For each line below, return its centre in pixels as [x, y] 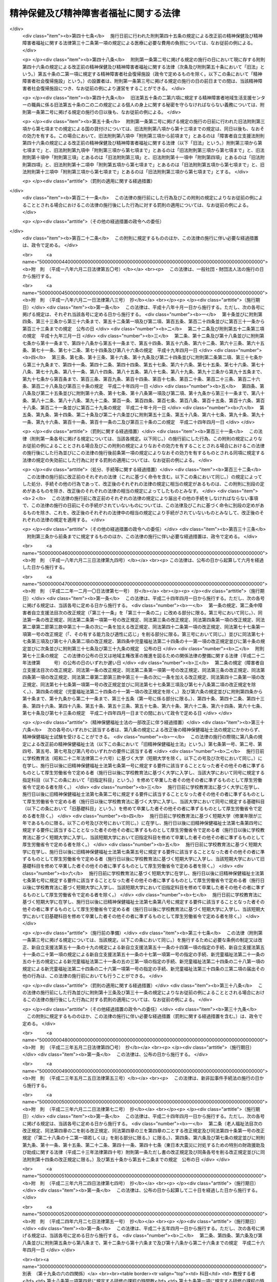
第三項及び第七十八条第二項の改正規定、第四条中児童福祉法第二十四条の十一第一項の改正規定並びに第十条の [146, 642]
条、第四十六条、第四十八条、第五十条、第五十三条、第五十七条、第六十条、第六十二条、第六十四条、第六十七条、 [144, 706]
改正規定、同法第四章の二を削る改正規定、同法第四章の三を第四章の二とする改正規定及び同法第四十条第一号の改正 [144, 1130]
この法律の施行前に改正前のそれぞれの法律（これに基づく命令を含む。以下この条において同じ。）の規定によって [144, 476]
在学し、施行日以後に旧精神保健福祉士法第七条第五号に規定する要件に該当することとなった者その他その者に [146, 852]
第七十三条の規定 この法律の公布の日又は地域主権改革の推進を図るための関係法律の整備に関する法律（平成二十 [141, 655]
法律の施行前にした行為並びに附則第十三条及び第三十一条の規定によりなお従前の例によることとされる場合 [139, 992]
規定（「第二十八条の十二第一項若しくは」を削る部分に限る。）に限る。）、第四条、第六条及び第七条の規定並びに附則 [144, 1138]
